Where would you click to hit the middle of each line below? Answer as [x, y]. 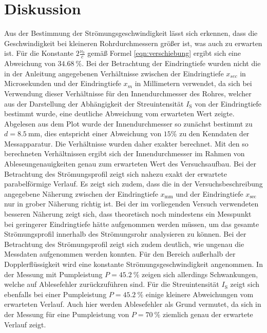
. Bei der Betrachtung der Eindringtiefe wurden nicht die [171, 63]
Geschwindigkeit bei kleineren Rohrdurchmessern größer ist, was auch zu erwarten [133, 43]
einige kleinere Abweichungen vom [199, 294]
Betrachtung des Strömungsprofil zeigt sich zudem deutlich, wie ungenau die [124, 244]
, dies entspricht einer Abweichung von [101, 133]
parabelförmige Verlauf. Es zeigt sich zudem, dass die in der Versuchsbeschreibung [133, 184]
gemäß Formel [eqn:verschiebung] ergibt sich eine [164, 53]
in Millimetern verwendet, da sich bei [193, 83]
